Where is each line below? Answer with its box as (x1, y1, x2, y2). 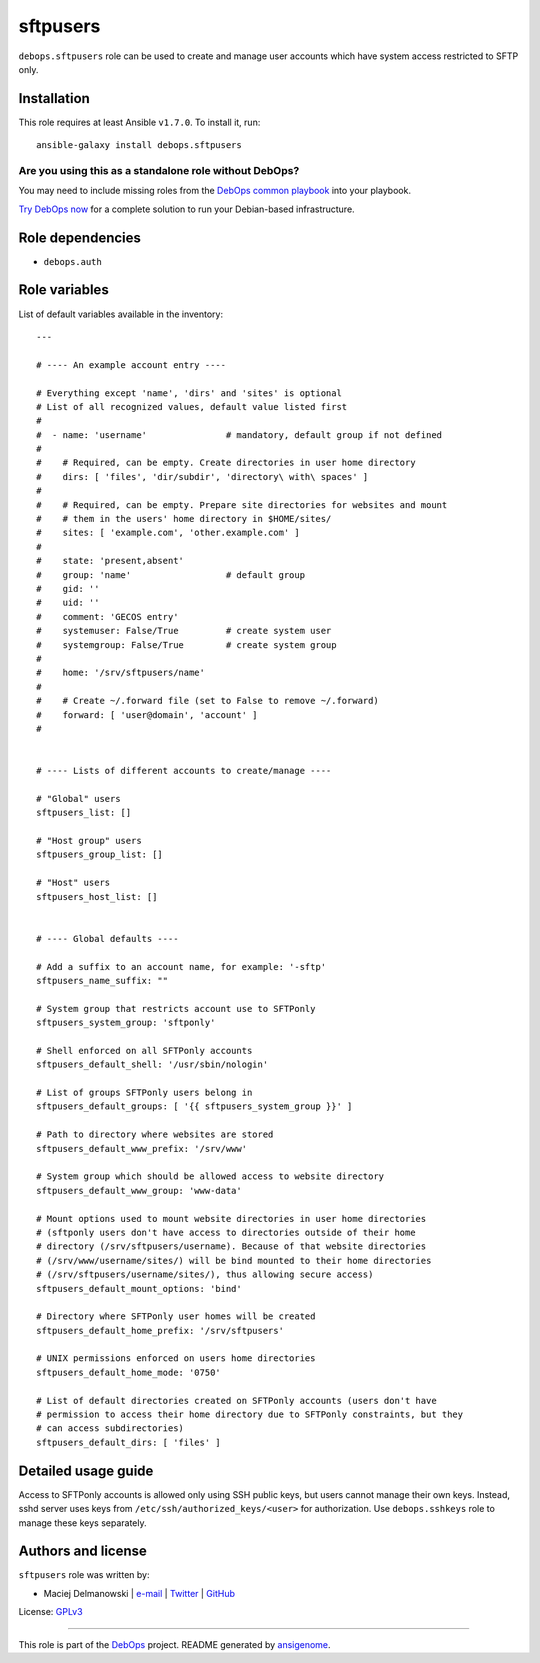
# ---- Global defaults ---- (36, 933, 179, 944)
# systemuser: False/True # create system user (36, 625, 332, 637)
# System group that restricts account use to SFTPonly (36, 1003, 316, 1014)
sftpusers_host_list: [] (36, 891, 158, 902)
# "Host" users (36, 877, 111, 889)
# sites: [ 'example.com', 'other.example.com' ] (36, 527, 300, 539)
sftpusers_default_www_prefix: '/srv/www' (36, 1143, 248, 1154)
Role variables (18, 281, 109, 299)
